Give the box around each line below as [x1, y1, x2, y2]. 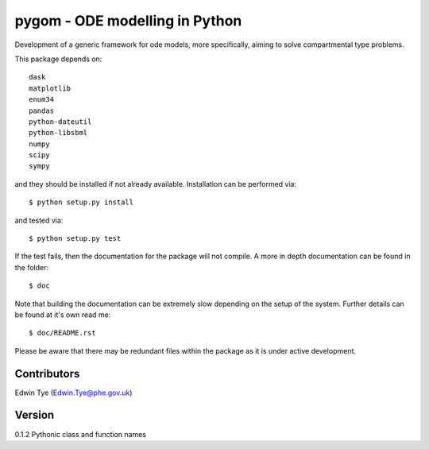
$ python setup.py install [29, 198, 134, 207]
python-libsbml [29, 128, 88, 137]
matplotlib [29, 83, 71, 93]
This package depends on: [14, 54, 102, 64]
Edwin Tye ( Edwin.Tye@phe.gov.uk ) [14, 388, 133, 397]
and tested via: [14, 215, 64, 225]
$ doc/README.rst [29, 328, 96, 338]
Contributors [14, 366, 80, 381]
